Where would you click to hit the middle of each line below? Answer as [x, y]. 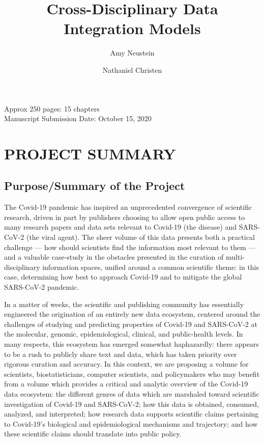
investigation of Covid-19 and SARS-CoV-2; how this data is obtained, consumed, [132, 404]
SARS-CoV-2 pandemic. [42, 287]
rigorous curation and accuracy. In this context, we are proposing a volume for [126, 364]
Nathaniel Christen [132, 70]
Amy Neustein [132, 53]
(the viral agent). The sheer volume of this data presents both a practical [140, 237]
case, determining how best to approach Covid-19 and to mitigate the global [123, 277]
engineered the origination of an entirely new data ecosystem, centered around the [132, 314]
